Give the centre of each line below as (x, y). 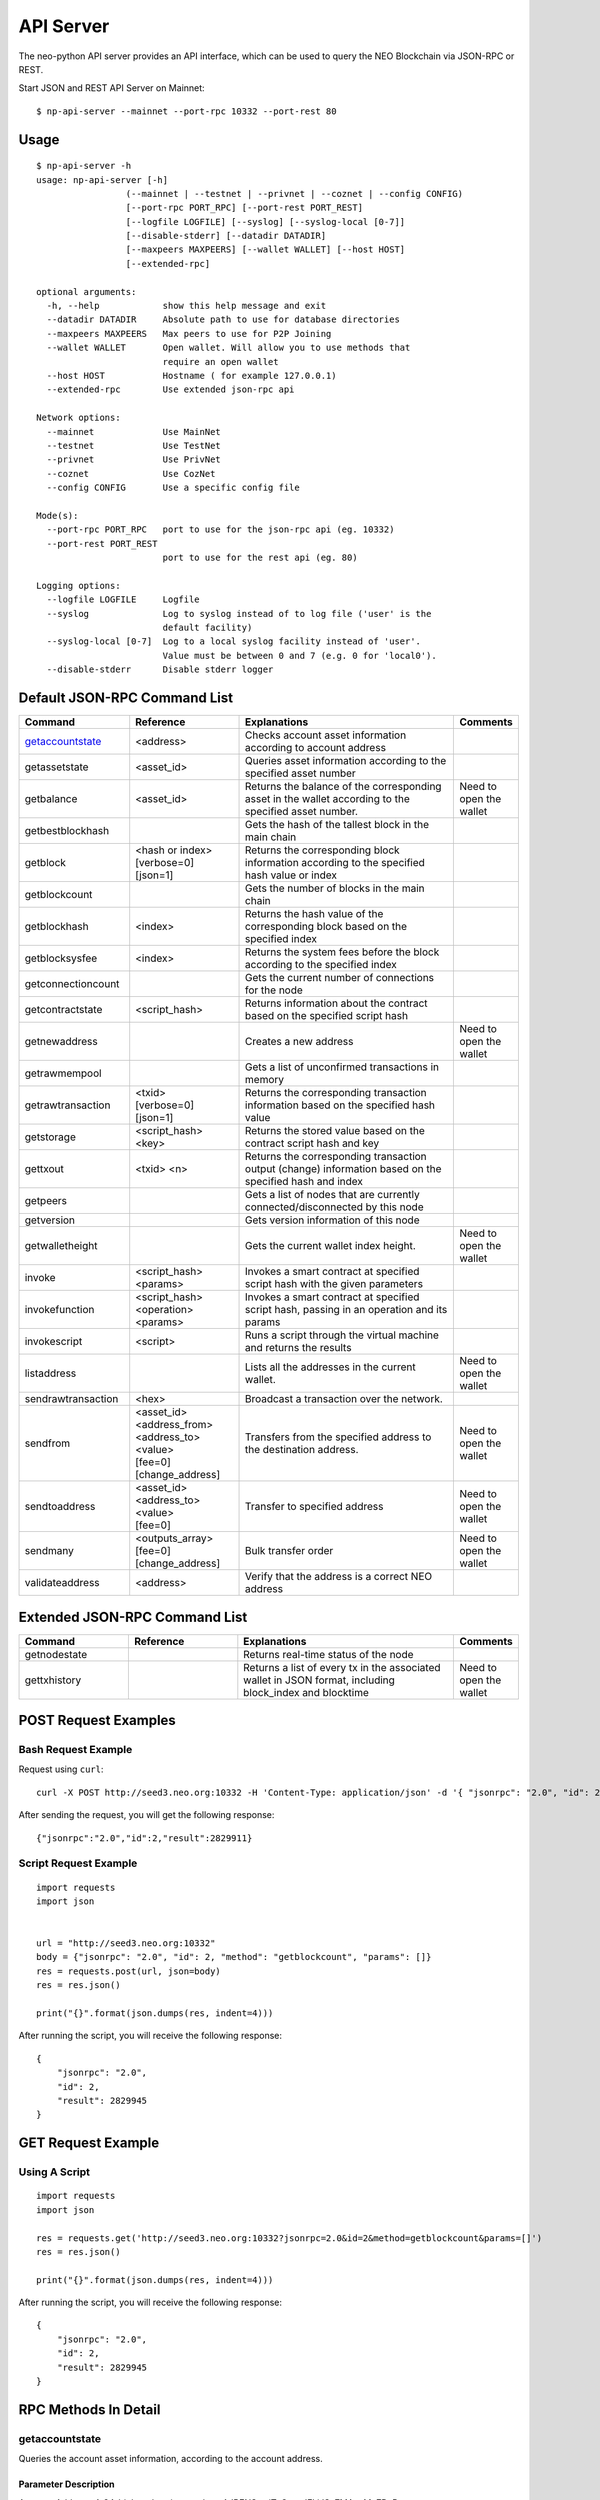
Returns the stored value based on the (335, 1131)
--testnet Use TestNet (134, 445)
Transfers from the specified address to (338, 1437)
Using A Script (54, 2172)
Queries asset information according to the (346, 761)
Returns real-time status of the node (328, 1654)
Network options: (78, 418)
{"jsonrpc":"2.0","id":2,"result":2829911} (144, 1838)
